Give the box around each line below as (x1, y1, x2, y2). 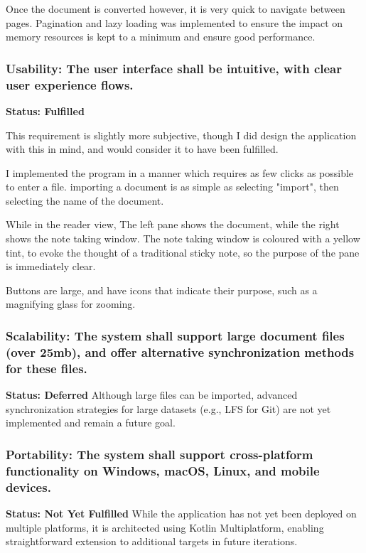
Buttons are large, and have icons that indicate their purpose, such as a (6, 282, 318, 297)
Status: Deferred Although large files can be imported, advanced (6, 387, 298, 402)
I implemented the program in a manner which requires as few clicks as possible (6, 165, 354, 180)
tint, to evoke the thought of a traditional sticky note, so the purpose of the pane (6, 245, 360, 259)
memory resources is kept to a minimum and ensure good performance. (6, 29, 316, 44)
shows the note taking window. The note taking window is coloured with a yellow (6, 231, 360, 246)
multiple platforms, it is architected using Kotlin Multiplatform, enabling (6, 520, 324, 535)
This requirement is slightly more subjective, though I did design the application (6, 127, 357, 142)
